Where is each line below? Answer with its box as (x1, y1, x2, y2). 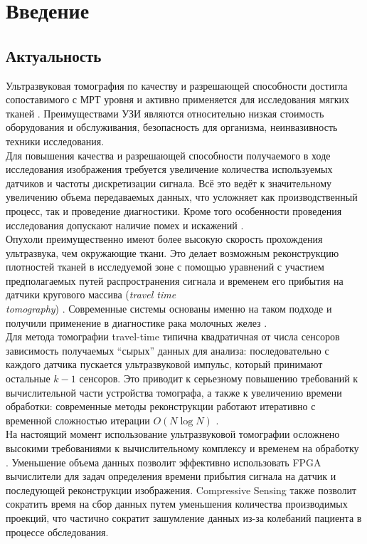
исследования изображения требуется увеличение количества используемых (6, 162, 333, 177)
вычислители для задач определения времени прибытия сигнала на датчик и (6, 469, 336, 483)
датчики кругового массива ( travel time (6, 287, 176, 302)
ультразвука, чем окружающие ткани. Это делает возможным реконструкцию (6, 245, 339, 260)
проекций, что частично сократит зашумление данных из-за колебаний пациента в (6, 510, 362, 525)
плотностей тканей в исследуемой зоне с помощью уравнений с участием (6, 259, 324, 274)
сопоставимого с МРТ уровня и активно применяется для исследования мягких (6, 92, 349, 107)
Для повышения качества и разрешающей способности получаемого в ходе (6, 147, 331, 162)
